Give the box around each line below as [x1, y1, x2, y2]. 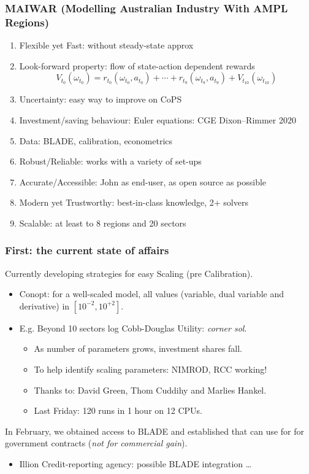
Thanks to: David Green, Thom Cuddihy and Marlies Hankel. [34, 383, 267, 396]
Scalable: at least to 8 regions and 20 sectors [19, 216, 186, 229]
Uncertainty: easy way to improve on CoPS [19, 93, 182, 106]
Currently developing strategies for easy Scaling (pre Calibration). [5, 266, 253, 279]
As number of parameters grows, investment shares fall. [34, 342, 242, 355]
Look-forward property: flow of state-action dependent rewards [19, 59, 255, 72]
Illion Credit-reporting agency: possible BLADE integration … [19, 457, 252, 470]
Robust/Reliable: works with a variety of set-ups [19, 155, 202, 168]
